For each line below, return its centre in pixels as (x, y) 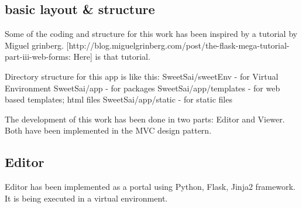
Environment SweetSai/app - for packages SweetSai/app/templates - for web (143, 88)
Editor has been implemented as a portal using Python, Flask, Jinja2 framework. (150, 187)
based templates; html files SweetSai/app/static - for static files (119, 99)
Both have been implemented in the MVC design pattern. (108, 130)
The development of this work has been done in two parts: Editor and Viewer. (145, 119)
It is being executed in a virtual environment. (86, 198)
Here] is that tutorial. (112, 57)
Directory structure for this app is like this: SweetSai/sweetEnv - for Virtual (142, 76)
